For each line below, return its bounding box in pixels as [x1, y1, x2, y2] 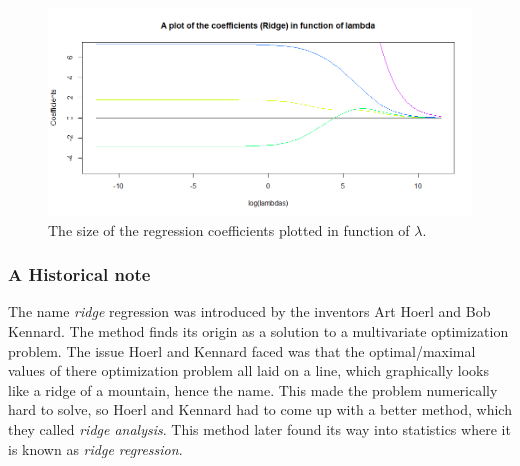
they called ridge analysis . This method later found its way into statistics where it [8, 419, 511, 440]
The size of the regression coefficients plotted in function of [48, 219, 410, 240]
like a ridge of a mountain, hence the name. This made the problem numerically [8, 379, 498, 400]
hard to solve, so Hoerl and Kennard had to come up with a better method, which [8, 399, 512, 420]
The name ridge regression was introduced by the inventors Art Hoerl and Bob [8, 301, 491, 322]
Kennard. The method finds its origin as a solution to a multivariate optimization [8, 321, 509, 342]
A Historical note [8, 262, 151, 287]
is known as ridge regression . [8, 438, 183, 459]
